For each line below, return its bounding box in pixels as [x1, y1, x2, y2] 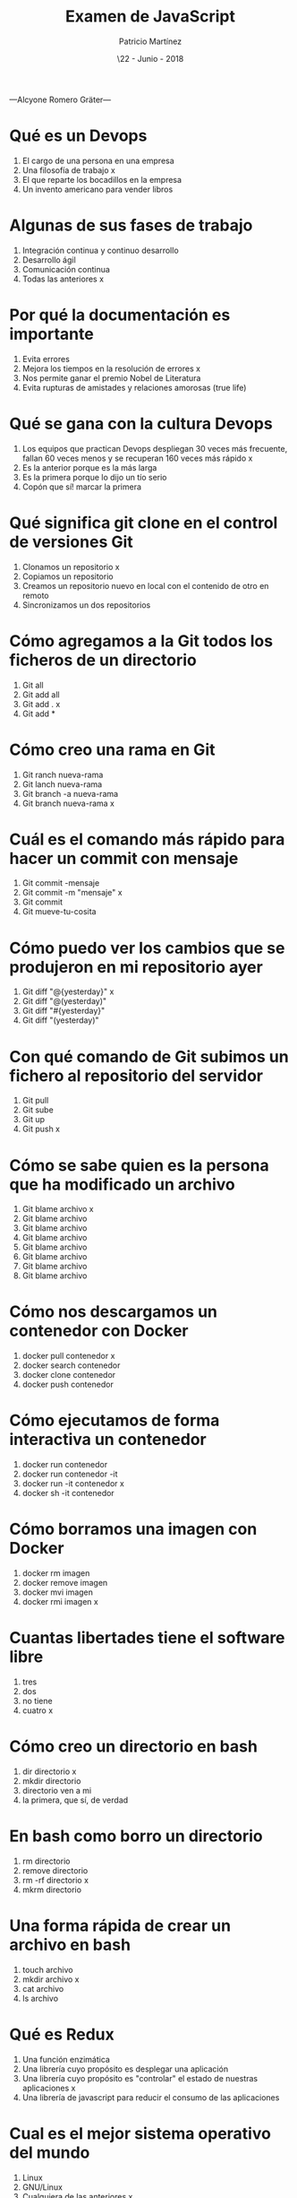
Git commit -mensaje [21, 878, 100, 888]
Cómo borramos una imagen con [9, 1519, 258, 1539]
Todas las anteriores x [21, 273, 105, 284]
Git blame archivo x [21, 1204, 94, 1215]
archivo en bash [9, 1934, 132, 1955]
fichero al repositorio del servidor [9, 1065, 264, 1086]
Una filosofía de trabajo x [21, 164, 116, 176]
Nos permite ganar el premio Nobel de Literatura [21, 372, 201, 383]
